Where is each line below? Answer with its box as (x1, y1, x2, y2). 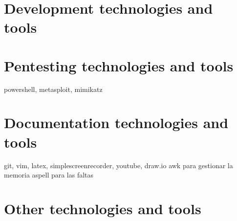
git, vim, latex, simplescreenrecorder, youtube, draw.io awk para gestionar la (4, 160, 233, 170)
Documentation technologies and (4, 112, 229, 133)
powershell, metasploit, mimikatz (4, 84, 103, 94)
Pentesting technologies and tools (4, 55, 234, 75)
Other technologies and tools (4, 198, 201, 218)
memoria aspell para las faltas (4, 170, 94, 180)
